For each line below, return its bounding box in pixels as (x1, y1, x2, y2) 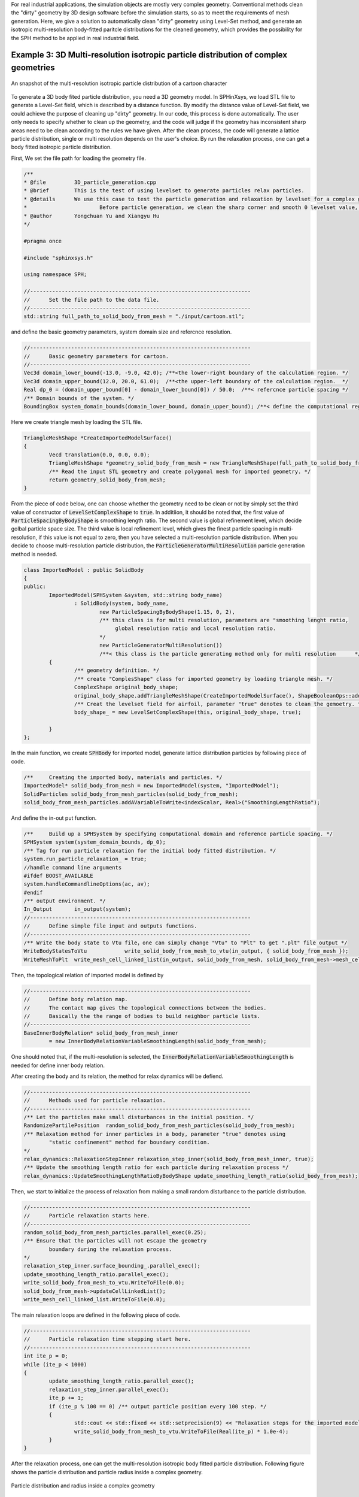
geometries (11, 62, 55, 72)
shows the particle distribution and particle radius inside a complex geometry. (11, 1468, 203, 1475)
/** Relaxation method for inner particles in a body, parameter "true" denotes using (23, 1131, 286, 1137)
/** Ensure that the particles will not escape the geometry (23, 1237, 207, 1244)
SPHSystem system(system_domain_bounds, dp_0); (23, 839, 166, 846)
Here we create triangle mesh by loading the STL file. (11, 419, 142, 425)
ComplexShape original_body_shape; (74, 684, 179, 691)
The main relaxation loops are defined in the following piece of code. (11, 1311, 181, 1319)
